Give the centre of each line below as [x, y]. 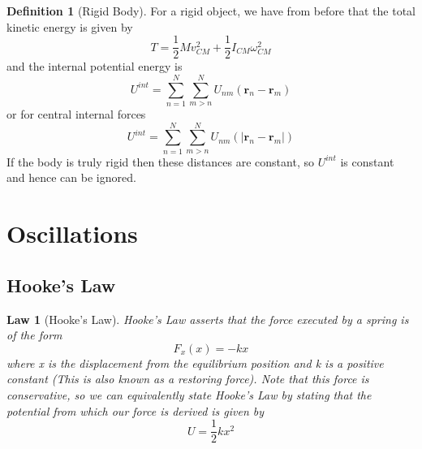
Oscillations [72, 233]
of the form [34, 335]
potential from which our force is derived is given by [136, 410]
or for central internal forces [76, 114]
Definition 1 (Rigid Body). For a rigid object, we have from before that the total [211, 11]
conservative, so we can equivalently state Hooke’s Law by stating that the [189, 394]
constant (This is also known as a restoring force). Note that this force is [188, 379]
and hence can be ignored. [71, 177]
